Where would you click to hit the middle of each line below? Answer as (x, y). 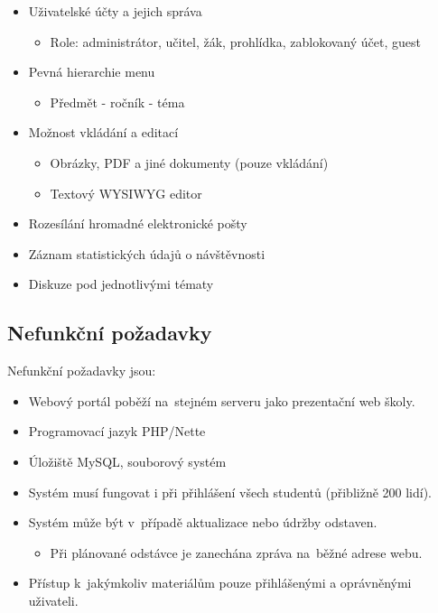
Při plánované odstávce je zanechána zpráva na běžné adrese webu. (236, 552)
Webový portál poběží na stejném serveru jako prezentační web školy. (222, 400)
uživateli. (53, 600)
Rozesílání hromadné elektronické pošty (138, 223)
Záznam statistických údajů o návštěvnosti (147, 253)
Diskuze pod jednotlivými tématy (121, 284)
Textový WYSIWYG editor (126, 193)
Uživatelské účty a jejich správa (115, 11)
